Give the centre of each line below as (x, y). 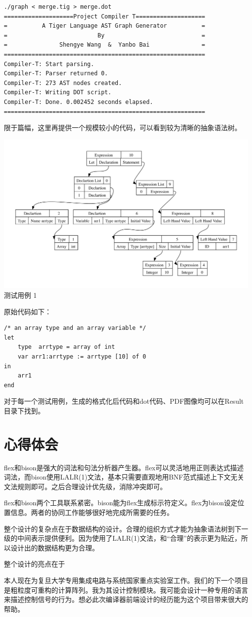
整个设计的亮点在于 (34, 564)
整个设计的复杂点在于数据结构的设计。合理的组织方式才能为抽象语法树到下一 (126, 528)
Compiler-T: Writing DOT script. (58, 93)
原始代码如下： (28, 311)
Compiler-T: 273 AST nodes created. (63, 83)
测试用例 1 (20, 295)
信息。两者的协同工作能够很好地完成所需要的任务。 (92, 512)
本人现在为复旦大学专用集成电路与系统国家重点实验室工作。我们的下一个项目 (126, 580)
